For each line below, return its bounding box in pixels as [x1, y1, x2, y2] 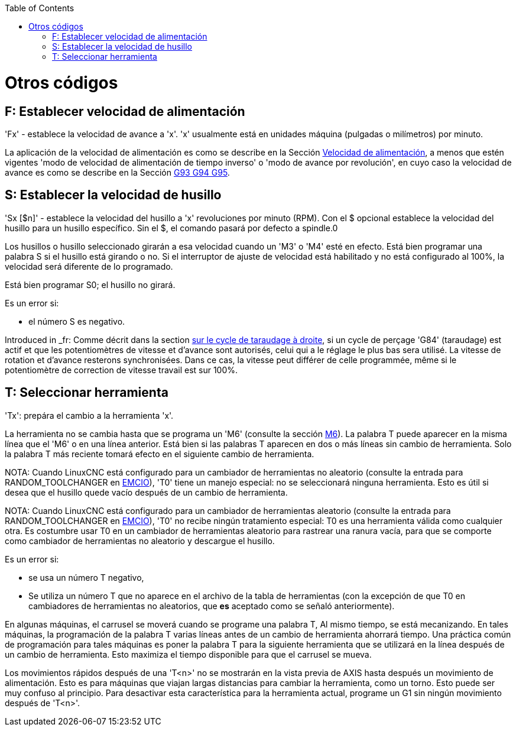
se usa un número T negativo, [28, 572, 144, 583]
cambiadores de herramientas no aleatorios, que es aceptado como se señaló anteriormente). [28, 600, 395, 611]
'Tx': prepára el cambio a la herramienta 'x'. [5, 410, 174, 421]
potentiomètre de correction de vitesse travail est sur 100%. [5, 364, 238, 375]
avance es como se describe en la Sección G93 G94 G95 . [5, 167, 230, 177]
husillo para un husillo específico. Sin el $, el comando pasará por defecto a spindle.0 [5, 222, 338, 233]
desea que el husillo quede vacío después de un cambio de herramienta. [5, 487, 288, 497]
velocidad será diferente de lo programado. [5, 261, 173, 271]
